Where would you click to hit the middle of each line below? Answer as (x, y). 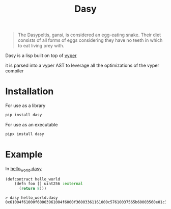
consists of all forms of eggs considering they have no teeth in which (90, 40)
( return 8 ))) (33, 189)
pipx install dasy (25, 134)
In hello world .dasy (24, 169)
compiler (15, 71)
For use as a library (25, 106)
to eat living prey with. (41, 46)
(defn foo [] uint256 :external (49, 184)
